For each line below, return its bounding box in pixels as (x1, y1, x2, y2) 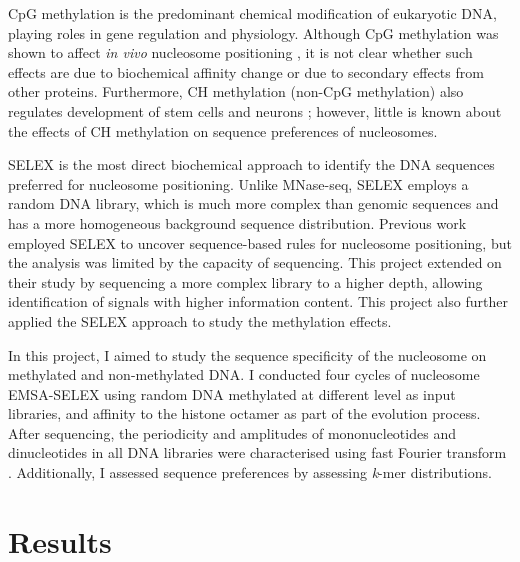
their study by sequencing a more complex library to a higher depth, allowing (8, 271, 483, 292)
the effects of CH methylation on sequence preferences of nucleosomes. (8, 120, 438, 141)
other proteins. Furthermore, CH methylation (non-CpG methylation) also (8, 81, 464, 102)
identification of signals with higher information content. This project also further (8, 291, 508, 312)
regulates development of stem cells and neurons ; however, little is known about (8, 100, 502, 121)
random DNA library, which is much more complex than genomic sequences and (8, 193, 499, 214)
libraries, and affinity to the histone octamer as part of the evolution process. (8, 403, 481, 424)
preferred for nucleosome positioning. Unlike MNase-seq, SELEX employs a (8, 173, 469, 194)
